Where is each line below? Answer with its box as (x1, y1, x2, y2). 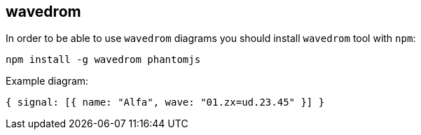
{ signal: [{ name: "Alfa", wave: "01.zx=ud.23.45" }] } (6, 97, 325, 108)
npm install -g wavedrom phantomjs (6, 54, 201, 66)
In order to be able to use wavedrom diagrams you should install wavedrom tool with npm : (6, 32, 416, 45)
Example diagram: (6, 75, 89, 87)
